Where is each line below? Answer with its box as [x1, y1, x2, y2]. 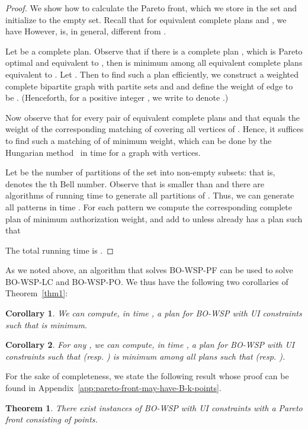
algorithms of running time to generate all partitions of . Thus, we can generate [5, 189, 294, 201]
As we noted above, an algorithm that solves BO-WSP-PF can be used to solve [5, 264, 293, 276]
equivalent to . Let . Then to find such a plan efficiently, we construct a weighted [5, 68, 299, 80]
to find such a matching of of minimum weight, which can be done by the [5, 134, 272, 146]
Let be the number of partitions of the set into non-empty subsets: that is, [5, 166, 275, 178]
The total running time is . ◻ [5, 244, 114, 256]
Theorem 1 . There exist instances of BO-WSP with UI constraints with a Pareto [5, 401, 303, 414]
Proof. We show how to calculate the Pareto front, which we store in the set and [5, 2, 297, 14]
